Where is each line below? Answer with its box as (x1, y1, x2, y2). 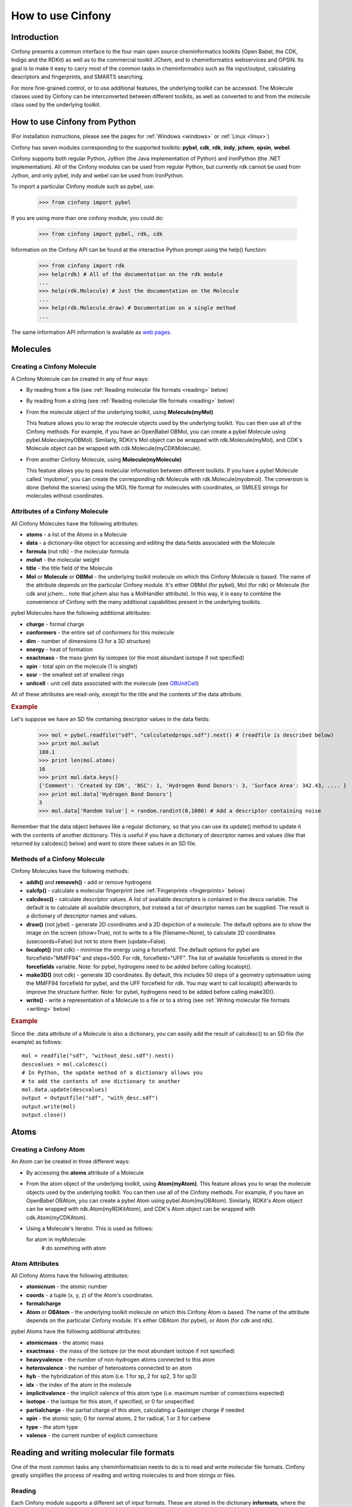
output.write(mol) (22, 1103, 76, 1110)
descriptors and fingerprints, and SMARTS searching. (11, 73, 144, 81)
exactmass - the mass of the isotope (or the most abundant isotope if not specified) (26, 1347, 235, 1354)
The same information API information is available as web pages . (11, 329, 171, 336)
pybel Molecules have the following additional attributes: (11, 609, 152, 617)
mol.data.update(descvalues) (22, 1086, 108, 1093)
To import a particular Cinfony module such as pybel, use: (11, 183, 155, 190)
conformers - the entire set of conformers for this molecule (26, 629, 174, 636)
